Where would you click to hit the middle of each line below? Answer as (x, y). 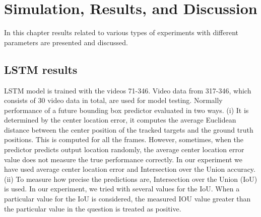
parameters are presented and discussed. (66, 42)
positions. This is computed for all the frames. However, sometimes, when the (124, 139)
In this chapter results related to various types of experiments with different (121, 32)
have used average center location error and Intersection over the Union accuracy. (130, 169)
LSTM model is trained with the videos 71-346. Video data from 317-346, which (128, 90)
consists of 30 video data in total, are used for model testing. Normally (113, 100)
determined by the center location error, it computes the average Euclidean (120, 120)
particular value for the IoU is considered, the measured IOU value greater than (127, 199)
